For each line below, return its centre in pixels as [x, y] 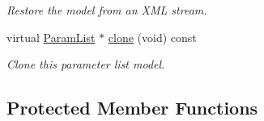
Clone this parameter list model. [86, 64]
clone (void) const [152, 37]
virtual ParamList [51, 37]
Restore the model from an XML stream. [107, 10]
